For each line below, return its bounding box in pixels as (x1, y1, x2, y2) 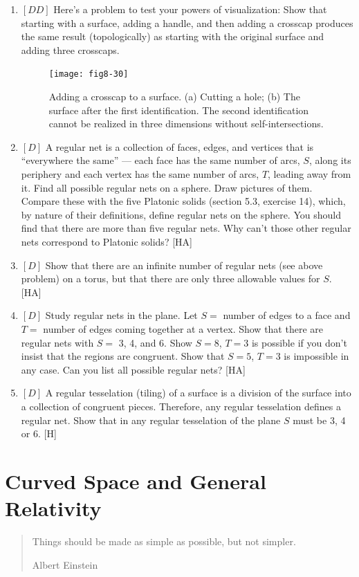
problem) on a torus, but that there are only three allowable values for (21, 271, 320, 286)
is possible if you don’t (251, 335, 347, 349)
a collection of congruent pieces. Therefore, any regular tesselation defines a (21, 399, 341, 413)
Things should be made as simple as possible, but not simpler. (32, 534, 296, 548)
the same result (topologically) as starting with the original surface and (21, 29, 324, 44)
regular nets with (21, 335, 94, 349)
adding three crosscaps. (21, 42, 120, 57)
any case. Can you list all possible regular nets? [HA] (21, 362, 246, 376)
